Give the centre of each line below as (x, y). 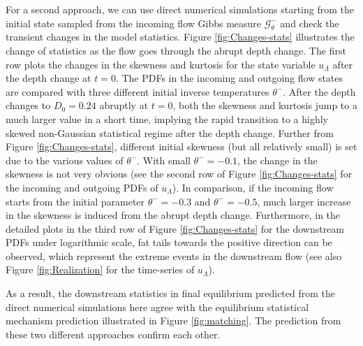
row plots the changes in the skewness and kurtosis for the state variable (161, 64)
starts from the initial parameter (75, 201)
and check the (310, 23)
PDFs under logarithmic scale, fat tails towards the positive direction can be (169, 242)
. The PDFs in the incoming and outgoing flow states (229, 78)
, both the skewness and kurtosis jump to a (265, 105)
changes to (28, 105)
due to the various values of (65, 160)
